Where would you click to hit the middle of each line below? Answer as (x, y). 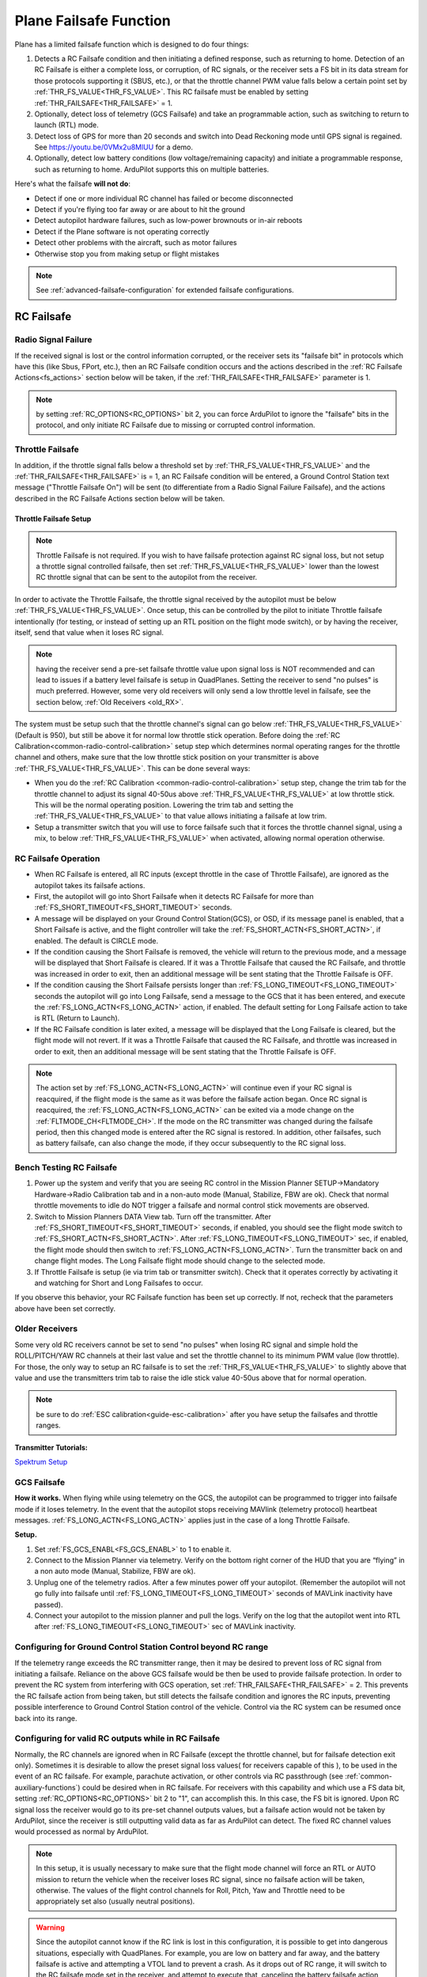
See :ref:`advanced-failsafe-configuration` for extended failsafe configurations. (165, 290)
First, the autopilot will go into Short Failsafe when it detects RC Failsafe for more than (174, 897)
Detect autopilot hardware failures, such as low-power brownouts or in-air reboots (168, 221)
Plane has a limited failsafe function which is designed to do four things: (132, 44)
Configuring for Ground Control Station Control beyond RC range (142, 1647)
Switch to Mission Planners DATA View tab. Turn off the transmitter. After (153, 1216)
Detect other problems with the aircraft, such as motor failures (136, 243)
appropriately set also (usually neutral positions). (115, 1901)
